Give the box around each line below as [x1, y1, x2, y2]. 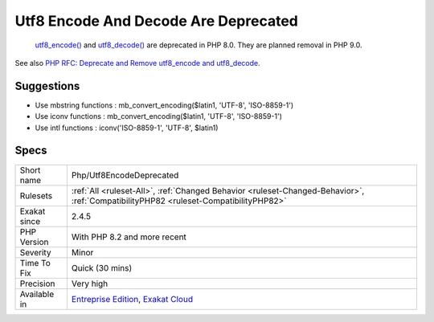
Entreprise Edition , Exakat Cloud [71, 293, 193, 304]
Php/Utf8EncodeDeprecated [71, 169, 179, 181]
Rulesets [19, 190, 52, 201]
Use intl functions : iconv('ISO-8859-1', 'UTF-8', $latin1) [35, 123, 219, 132]
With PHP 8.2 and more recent [71, 231, 186, 243]
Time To [19, 257, 51, 268]
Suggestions [14, 79, 80, 92]
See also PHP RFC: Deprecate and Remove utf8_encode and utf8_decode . [14, 58, 260, 67]
